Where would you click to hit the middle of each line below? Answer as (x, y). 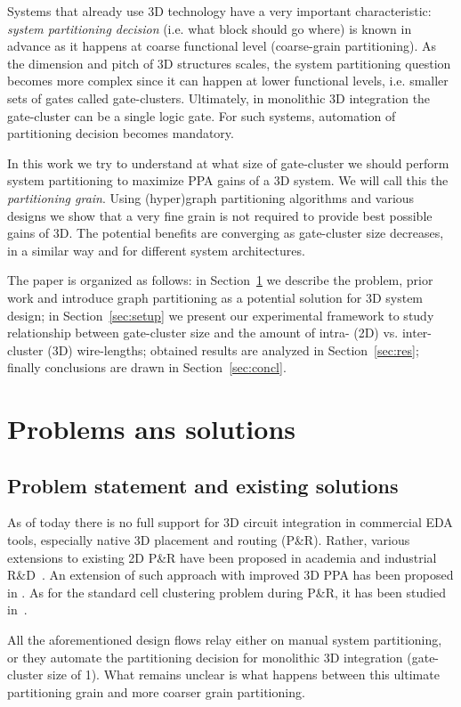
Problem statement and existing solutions (203, 485)
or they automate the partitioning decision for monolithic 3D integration (205, 657)
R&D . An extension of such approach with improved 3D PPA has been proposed (230, 575)
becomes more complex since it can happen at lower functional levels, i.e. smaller (228, 81)
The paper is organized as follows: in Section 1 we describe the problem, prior (220, 280)
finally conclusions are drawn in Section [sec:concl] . (147, 367)
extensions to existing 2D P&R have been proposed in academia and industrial (222, 557)
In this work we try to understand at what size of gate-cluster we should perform (228, 163)
